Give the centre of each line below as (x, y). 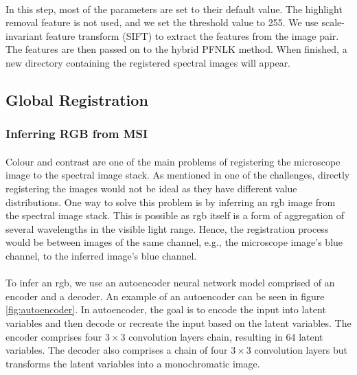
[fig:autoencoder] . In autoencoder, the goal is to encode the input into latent (166, 309)
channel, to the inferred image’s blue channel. (101, 255)
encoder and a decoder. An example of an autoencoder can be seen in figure (165, 296)
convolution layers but (301, 350)
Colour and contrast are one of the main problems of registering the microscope (173, 161)
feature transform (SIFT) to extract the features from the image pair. (192, 35)
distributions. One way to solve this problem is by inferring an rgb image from (171, 202)
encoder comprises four (54, 336)
